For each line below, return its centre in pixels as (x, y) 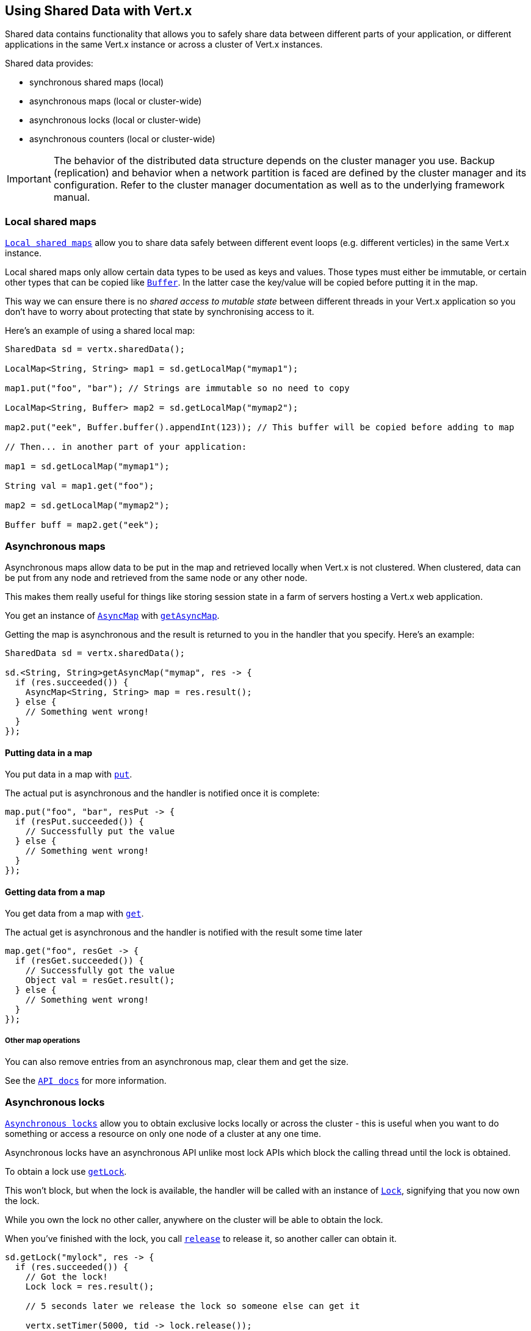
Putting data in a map (49, 752)
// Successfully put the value (100, 831)
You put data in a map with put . (69, 774)
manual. (72, 197)
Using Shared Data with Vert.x (99, 11)
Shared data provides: (49, 63)
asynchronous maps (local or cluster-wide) (116, 101)
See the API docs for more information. (86, 1081)
